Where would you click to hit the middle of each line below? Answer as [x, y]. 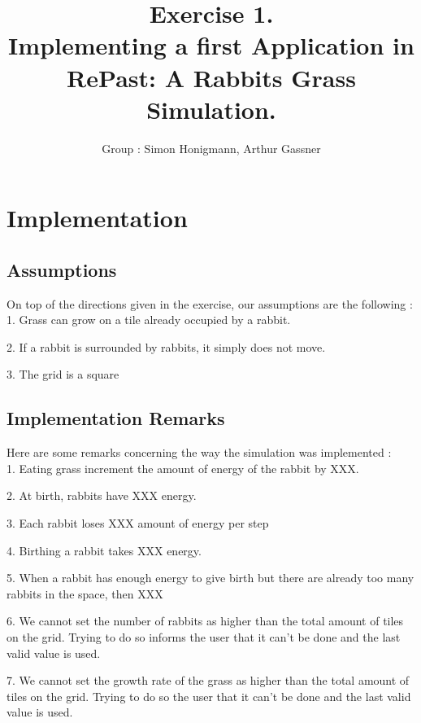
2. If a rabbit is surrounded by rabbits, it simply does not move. [166, 346]
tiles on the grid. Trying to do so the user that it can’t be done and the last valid [209, 696]
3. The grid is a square [63, 374]
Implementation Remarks [116, 418]
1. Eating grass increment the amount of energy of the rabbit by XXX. [183, 468]
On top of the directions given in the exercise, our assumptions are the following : [210, 303]
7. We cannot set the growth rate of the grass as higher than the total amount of [208, 680]
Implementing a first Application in [211, 45]
